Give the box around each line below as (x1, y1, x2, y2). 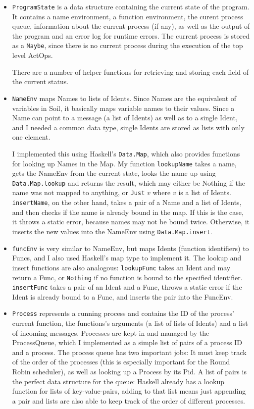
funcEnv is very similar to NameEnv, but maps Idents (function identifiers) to (12, 243, 249, 253)
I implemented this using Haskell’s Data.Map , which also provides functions (12, 148, 240, 158)
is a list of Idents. (178, 187, 231, 198)
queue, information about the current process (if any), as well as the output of (12, 21, 250, 31)
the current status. (12, 76, 69, 87)
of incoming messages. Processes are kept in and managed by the (12, 327, 209, 338)
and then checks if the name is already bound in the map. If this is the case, (12, 206, 244, 217)
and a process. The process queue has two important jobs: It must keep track (12, 347, 247, 357)
